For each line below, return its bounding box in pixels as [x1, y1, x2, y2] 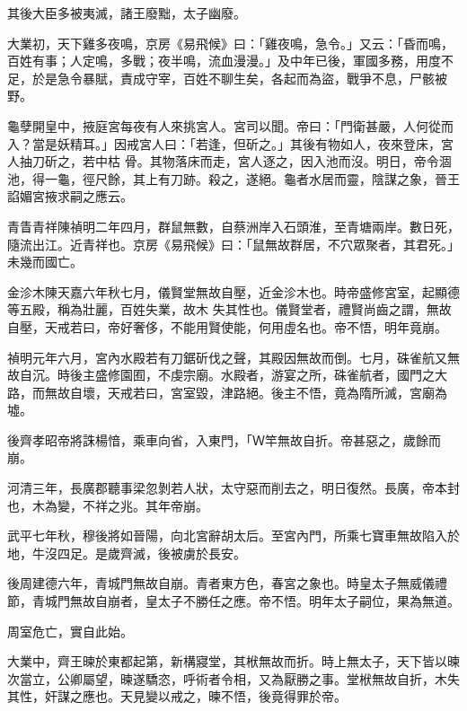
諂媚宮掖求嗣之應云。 [7, 187, 133, 206]
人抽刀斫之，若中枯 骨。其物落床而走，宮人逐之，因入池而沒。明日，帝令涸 [7, 152, 452, 171]
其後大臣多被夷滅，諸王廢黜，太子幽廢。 [7, 4, 246, 22]
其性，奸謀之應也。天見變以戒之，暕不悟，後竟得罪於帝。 [7, 687, 347, 706]
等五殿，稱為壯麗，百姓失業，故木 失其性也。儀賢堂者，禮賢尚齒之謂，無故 [7, 300, 452, 319]
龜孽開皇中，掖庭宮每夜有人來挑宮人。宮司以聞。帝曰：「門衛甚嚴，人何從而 [7, 116, 454, 135]
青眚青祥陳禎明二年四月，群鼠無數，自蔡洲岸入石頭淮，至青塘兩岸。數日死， [7, 216, 460, 235]
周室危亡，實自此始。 [7, 621, 133, 640]
